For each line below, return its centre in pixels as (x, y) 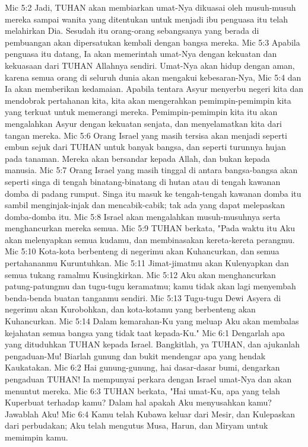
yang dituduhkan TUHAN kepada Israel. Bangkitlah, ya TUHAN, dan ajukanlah (152, 344)
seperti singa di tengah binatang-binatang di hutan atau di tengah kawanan (143, 181)
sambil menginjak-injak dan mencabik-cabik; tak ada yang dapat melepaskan (145, 205)
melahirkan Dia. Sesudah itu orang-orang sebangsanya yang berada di (132, 31)
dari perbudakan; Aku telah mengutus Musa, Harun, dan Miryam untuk (136, 425)
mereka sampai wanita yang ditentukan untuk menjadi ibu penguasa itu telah (147, 19)
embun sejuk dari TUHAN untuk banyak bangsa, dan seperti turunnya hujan (145, 147)
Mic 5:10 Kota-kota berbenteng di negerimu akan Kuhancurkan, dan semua (142, 251)
